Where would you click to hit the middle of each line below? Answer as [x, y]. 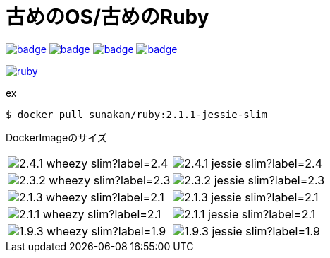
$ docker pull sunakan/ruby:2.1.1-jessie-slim [136, 114]
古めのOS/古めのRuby [108, 17]
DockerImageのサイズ [56, 137]
